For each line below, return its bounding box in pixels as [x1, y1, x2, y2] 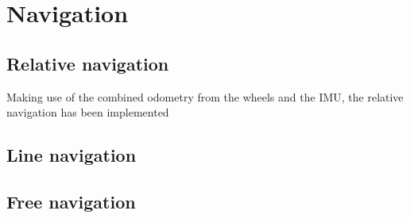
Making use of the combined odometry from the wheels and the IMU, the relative [6, 88, 404, 105]
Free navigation [6, 189, 136, 213]
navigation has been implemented [6, 104, 169, 120]
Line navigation [6, 143, 137, 167]
